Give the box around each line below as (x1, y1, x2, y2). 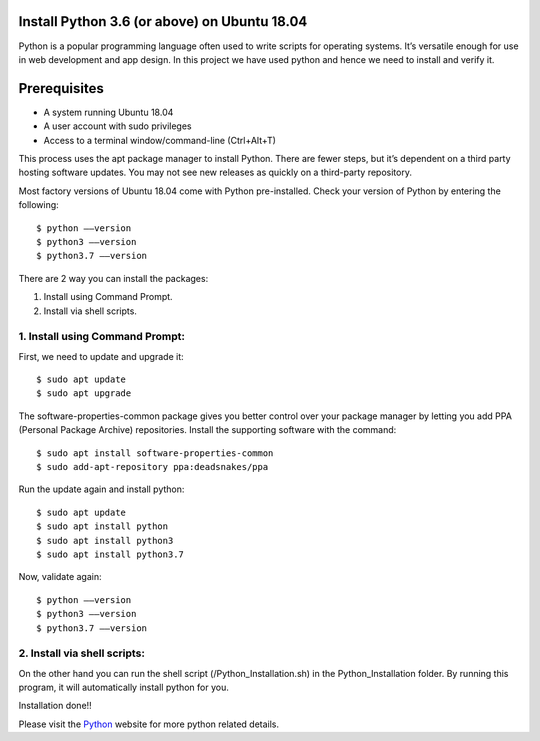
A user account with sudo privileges (43, 120, 192, 132)
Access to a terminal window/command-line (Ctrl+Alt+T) (43, 134, 277, 146)
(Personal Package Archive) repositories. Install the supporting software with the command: (18, 424, 397, 436)
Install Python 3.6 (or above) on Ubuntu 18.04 (18, 13, 308, 30)
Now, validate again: (18, 571, 102, 583)
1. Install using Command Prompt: (18, 330, 185, 344)
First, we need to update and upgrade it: (18, 350, 184, 362)
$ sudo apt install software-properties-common (36, 447, 274, 459)
